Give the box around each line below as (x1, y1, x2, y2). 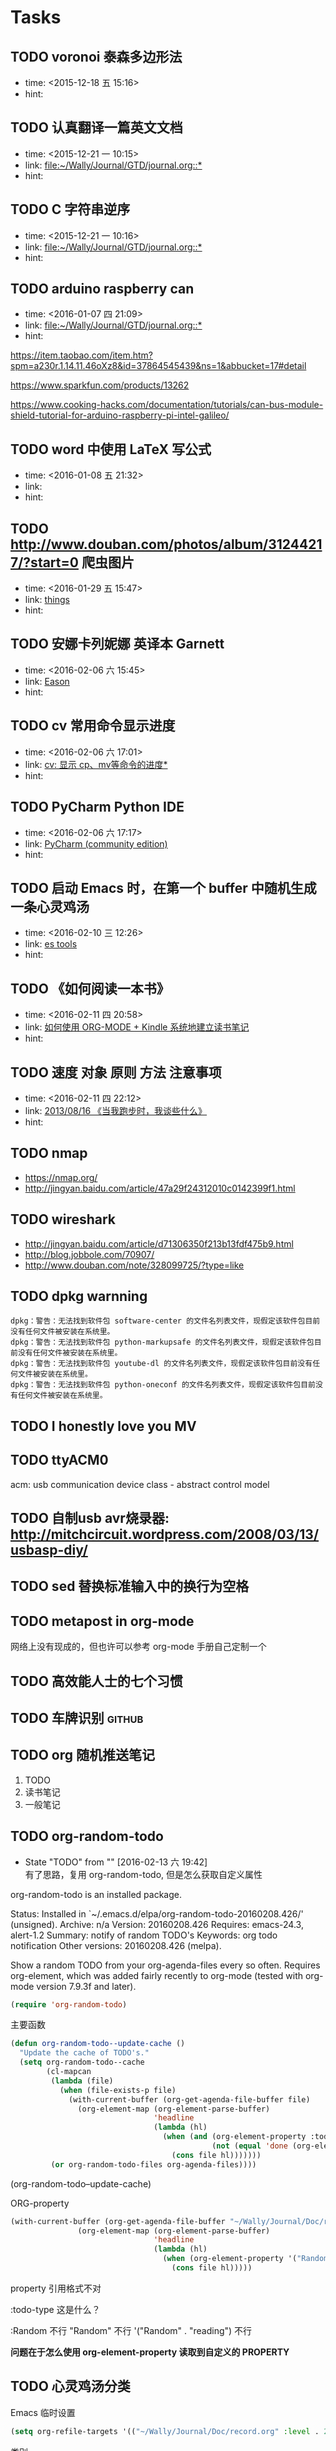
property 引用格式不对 (10, 2282, 102, 2294)
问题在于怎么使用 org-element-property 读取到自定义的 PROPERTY (10, 2346, 290, 2358)
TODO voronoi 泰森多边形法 (10, 48, 183, 65)
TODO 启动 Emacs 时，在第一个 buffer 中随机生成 (10, 879, 317, 896)
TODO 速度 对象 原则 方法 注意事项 (10, 1064, 222, 1081)
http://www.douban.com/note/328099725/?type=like (24, 1259, 245, 1271)
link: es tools (24, 938, 78, 950)
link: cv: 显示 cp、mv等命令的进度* (24, 758, 168, 770)
